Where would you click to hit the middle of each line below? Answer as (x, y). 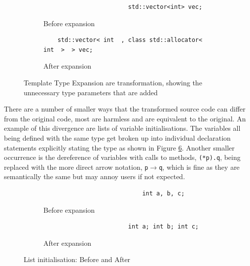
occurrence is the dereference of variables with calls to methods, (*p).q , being (122, 157)
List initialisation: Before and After (77, 259)
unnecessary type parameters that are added (91, 92)
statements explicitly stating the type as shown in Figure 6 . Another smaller (119, 147)
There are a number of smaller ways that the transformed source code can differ (125, 109)
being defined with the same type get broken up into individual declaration (117, 137)
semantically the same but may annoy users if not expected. (95, 176)
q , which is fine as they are (199, 167)
